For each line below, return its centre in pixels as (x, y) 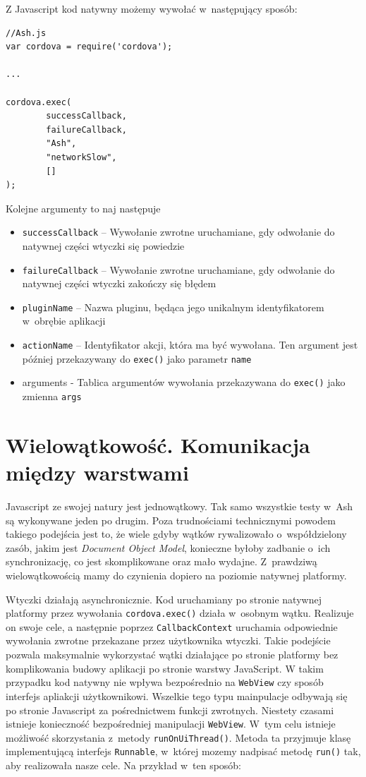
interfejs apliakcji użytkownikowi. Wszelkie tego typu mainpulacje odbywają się (177, 695)
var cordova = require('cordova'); (89, 47)
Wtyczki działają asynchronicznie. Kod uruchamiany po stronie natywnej (164, 599)
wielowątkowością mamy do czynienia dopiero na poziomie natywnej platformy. (176, 575)
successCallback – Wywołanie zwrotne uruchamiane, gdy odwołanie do (178, 232)
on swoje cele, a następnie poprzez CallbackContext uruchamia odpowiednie (172, 626)
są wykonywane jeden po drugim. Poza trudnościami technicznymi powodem (171, 520)
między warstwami (97, 472)
